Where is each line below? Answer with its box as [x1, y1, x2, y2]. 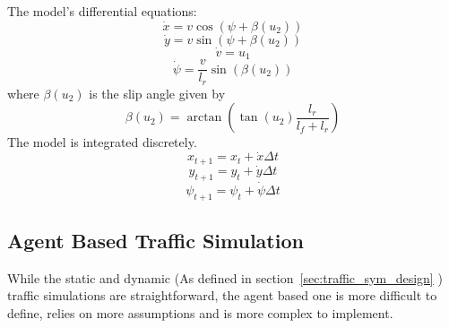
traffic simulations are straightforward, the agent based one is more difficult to [7, 286, 437, 305]
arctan [186, 111, 222, 125]
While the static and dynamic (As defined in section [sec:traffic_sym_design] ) [7, 268, 443, 287]
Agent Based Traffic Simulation [7, 227, 304, 255]
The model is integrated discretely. [7, 133, 197, 151]
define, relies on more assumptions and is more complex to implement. [7, 304, 393, 323]
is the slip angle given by [89, 83, 226, 102]
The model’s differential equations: [7, 2, 197, 20]
